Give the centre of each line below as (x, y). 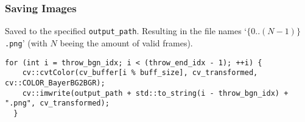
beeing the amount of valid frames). (126, 42)
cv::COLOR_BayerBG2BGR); (55, 83)
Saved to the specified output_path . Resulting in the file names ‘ (126, 31)
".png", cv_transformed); (57, 103)
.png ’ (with (26, 42)
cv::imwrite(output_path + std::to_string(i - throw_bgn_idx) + (155, 93)
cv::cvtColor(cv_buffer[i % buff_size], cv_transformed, (140, 73)
